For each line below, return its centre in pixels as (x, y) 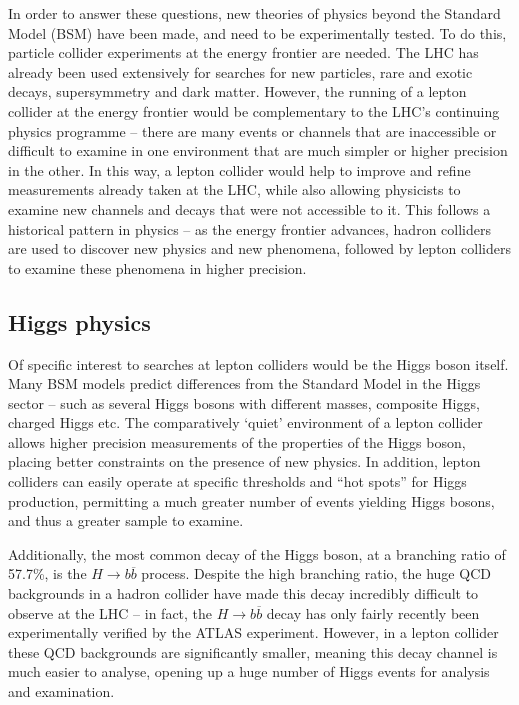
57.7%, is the (47, 573)
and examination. (61, 691)
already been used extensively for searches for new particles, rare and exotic (240, 71)
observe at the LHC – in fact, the (110, 612)
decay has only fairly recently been (373, 612)
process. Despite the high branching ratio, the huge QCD (316, 573)
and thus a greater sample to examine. (126, 520)
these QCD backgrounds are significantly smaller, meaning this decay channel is (253, 651)
